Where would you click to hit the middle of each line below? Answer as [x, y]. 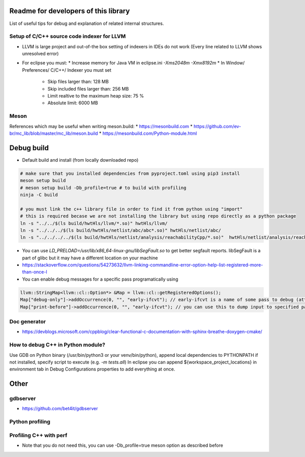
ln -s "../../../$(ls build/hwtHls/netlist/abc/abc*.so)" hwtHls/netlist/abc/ [120, 230]
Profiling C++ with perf [38, 435]
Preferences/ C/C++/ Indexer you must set [67, 70]
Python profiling [30, 422]
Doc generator [27, 322]
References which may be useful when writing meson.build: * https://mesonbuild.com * [101, 126]
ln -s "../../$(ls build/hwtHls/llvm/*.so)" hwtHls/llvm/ [94, 223]
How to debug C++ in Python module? [57, 345]
